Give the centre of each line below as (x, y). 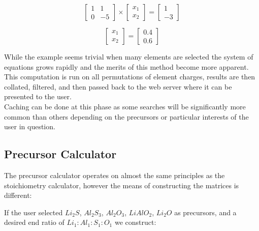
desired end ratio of (34, 222)
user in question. (30, 126)
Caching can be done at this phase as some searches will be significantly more (125, 106)
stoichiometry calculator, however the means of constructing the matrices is (122, 185)
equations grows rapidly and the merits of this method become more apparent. (126, 66)
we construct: (135, 222)
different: (18, 195)
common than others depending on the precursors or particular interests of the (126, 116)
